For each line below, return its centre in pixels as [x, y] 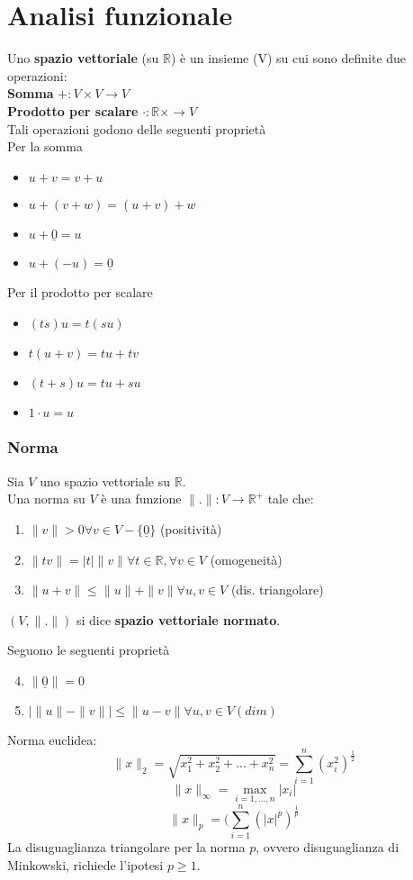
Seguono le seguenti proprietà [89, 650]
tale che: [291, 499]
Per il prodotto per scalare [80, 291]
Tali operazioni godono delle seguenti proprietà [137, 128]
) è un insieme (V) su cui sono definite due [288, 58]
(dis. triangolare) [277, 590]
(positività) [191, 528]
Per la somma [45, 146]
